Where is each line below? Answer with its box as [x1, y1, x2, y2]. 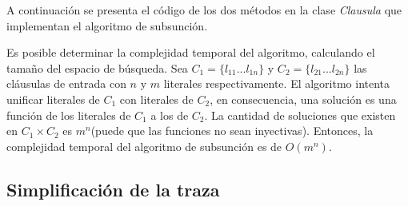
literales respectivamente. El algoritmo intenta [163, 75, 390, 92]
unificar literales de [6, 90, 100, 107]
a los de [150, 106, 189, 123]
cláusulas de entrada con [6, 75, 126, 92]
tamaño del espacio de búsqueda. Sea [6, 59, 188, 76]
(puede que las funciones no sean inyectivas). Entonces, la [90, 122, 374, 139]
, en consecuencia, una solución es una [210, 90, 397, 107]
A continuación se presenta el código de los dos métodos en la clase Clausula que [6, 2, 402, 18]
